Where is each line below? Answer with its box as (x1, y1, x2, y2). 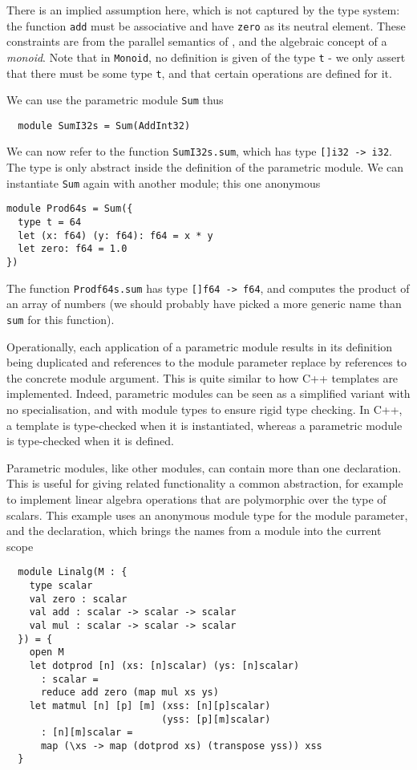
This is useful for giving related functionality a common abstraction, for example (6, 475, 403, 492)
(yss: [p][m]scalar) (161, 713, 271, 725)
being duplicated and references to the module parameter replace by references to (6, 354, 407, 371)
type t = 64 (18, 217, 82, 229)
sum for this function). (6, 310, 115, 327)
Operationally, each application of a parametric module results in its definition (6, 338, 393, 355)
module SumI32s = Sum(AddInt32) (18, 120, 191, 132)
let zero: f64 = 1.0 (18, 243, 128, 255)
